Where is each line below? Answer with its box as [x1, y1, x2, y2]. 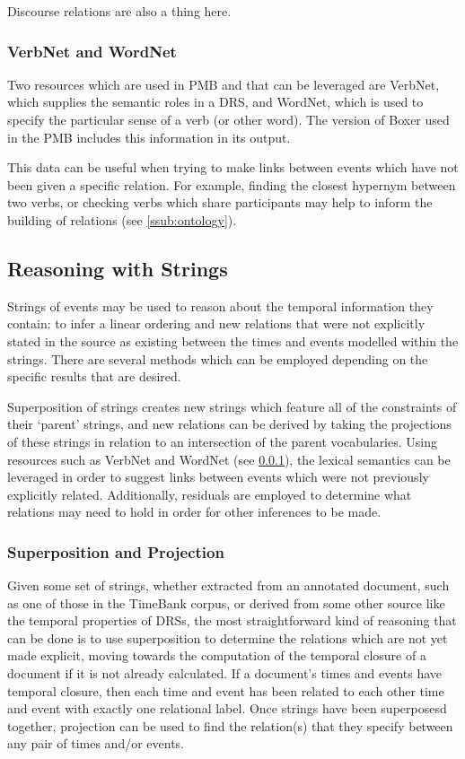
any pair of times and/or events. [7, 734, 185, 753]
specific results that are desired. [7, 367, 181, 386]
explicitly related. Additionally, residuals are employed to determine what [7, 484, 412, 503]
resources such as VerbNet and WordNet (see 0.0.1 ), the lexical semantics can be [7, 449, 451, 468]
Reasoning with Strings [7, 254, 228, 282]
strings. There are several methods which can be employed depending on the [7, 349, 428, 368]
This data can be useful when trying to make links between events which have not [7, 158, 459, 177]
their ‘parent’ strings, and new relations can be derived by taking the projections [7, 414, 452, 433]
